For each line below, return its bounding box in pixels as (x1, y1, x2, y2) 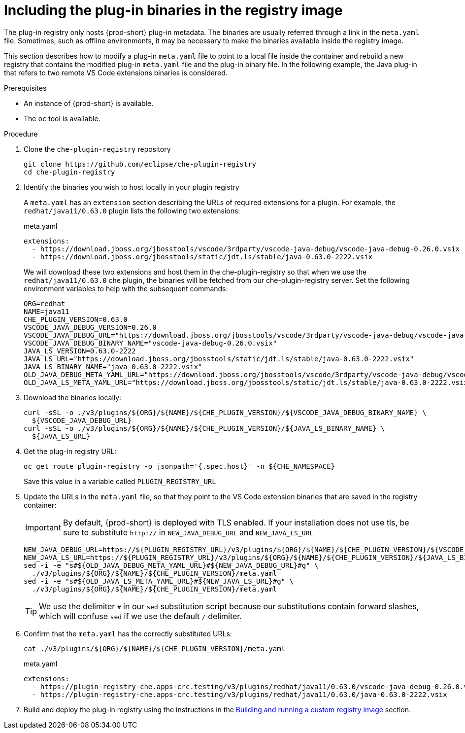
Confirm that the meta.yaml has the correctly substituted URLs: (24, 629, 232, 638)
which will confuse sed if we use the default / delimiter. (39, 611, 242, 621)
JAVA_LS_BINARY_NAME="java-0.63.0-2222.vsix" (24, 362, 202, 371)
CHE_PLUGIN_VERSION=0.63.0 (24, 315, 128, 323)
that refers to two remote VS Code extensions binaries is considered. (4, 68, 228, 77)
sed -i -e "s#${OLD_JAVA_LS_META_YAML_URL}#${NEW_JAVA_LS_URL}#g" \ (24, 577, 294, 585)
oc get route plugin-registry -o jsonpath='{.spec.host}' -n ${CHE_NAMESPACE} (24, 462, 335, 470)
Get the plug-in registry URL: (24, 447, 117, 455)
